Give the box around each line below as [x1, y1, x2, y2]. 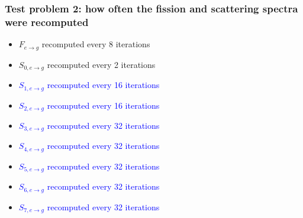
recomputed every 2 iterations [47, 58, 156, 70]
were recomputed [5, 14, 89, 29]
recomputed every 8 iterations [41, 38, 150, 50]
